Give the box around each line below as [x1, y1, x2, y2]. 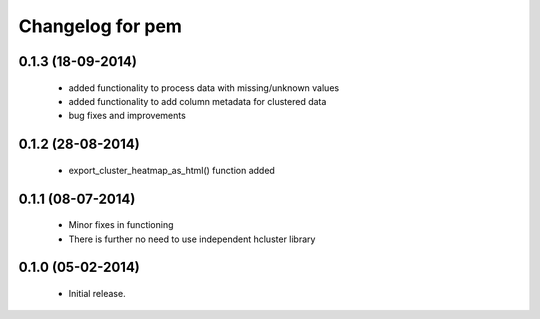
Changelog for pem [18, 15, 182, 37]
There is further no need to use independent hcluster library [68, 233, 316, 245]
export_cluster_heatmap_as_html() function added [68, 164, 275, 176]
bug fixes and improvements [68, 110, 187, 122]
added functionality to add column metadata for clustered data [68, 95, 327, 107]
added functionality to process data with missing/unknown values [68, 81, 340, 94]
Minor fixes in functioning [68, 219, 174, 231]
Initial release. [68, 287, 126, 299]
